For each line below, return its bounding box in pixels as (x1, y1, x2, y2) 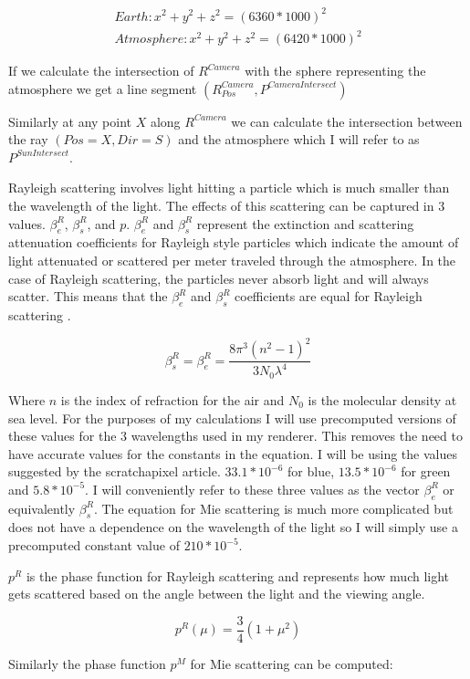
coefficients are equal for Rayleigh (235, 287, 423, 306)
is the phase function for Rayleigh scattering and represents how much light (26, 566, 450, 585)
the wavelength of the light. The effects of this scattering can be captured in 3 (8, 196, 445, 215)
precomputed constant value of (8, 536, 180, 555)
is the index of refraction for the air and (60, 390, 285, 409)
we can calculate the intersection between (231, 111, 463, 131)
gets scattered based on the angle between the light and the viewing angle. (8, 584, 425, 603)
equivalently (8, 498, 76, 517)
